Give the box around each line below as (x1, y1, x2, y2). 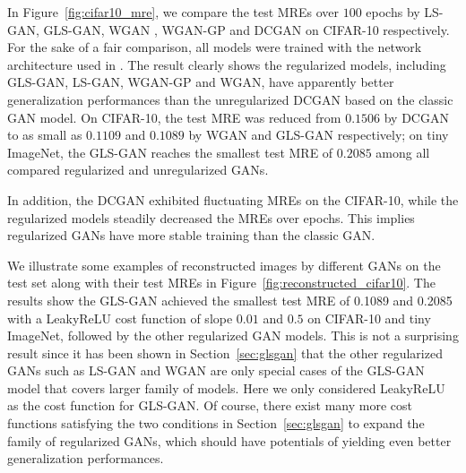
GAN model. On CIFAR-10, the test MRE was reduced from (7, 107, 341, 126)
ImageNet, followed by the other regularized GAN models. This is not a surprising (7, 326, 459, 345)
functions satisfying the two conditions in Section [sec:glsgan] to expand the (7, 414, 425, 433)
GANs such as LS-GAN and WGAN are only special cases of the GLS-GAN (7, 361, 425, 380)
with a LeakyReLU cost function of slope (7, 308, 233, 327)
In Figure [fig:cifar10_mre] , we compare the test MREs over (7, 3, 339, 21)
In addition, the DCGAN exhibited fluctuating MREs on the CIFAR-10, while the (7, 190, 459, 209)
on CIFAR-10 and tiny (307, 308, 431, 327)
